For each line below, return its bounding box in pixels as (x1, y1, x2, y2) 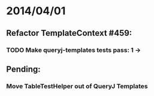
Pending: (6, 64, 41, 74)
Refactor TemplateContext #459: (6, 28, 132, 38)
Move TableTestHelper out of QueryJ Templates (6, 82, 148, 90)
